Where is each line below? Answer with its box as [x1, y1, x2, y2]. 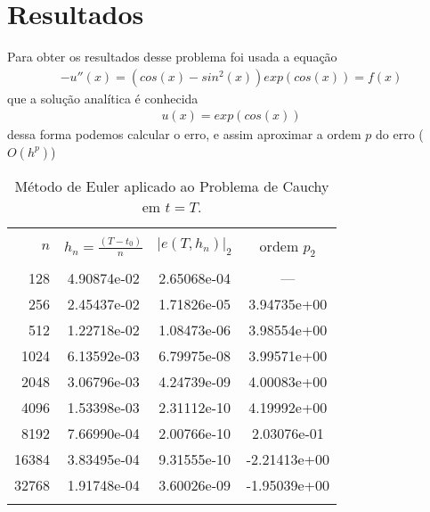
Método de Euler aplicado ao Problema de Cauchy [14, 175, 329, 196]
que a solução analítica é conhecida [7, 88, 199, 107]
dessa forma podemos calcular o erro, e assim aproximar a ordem [7, 125, 361, 144]
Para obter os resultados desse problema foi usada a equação [7, 47, 337, 66]
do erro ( [376, 125, 424, 144]
